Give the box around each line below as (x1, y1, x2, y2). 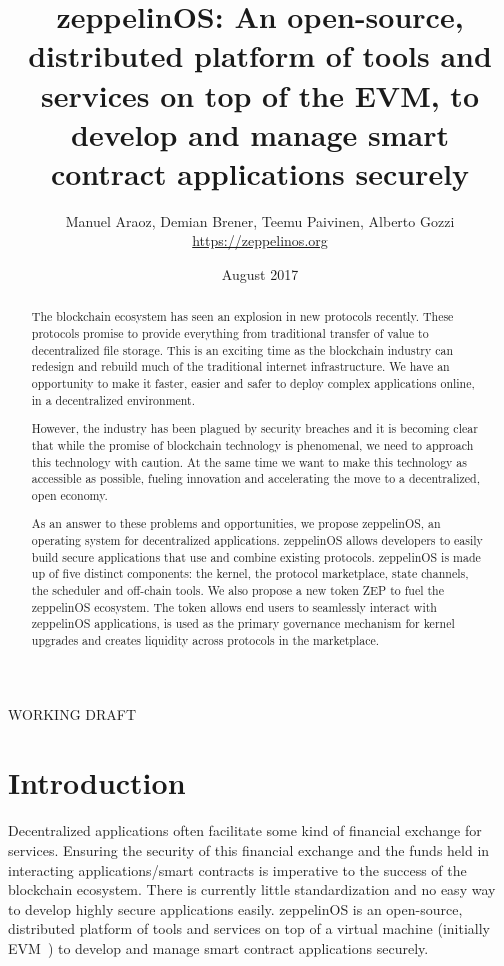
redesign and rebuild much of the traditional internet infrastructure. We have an (31, 358, 450, 375)
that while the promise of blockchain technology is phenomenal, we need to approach (31, 436, 474, 453)
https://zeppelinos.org (192, 230, 328, 251)
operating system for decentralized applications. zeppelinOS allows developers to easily (31, 532, 483, 549)
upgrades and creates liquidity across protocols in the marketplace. (31, 632, 380, 649)
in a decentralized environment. (31, 391, 196, 408)
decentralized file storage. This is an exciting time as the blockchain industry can (31, 341, 453, 358)
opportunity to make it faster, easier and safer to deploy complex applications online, (31, 375, 475, 392)
